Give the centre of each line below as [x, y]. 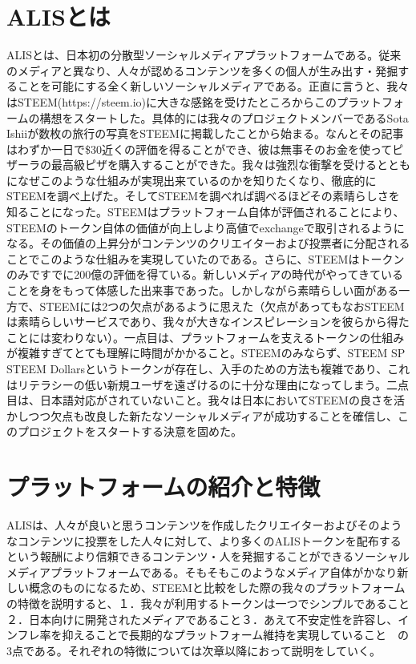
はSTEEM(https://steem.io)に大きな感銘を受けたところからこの [172, 101]
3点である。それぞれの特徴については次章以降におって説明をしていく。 [194, 650]
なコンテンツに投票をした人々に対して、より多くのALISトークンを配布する [204, 540]
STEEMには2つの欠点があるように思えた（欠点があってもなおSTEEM [222, 306]
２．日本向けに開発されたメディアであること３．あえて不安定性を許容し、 [202, 619]
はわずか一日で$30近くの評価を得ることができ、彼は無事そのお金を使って [200, 149]
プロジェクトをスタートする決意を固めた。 [129, 431]
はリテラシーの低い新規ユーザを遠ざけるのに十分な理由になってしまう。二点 [208, 384]
